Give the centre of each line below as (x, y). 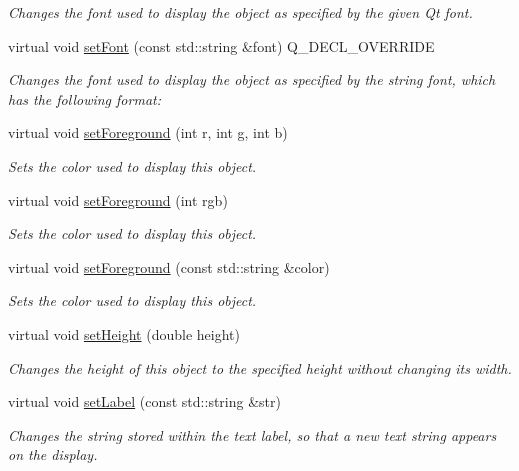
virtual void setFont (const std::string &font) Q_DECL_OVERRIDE (221, 45)
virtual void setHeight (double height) (124, 333)
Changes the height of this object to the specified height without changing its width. (260, 367)
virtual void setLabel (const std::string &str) (144, 401)
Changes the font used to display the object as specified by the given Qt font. (240, 12)
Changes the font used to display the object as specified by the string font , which (252, 79)
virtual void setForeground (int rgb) (118, 199)
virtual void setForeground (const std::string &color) (169, 266)
